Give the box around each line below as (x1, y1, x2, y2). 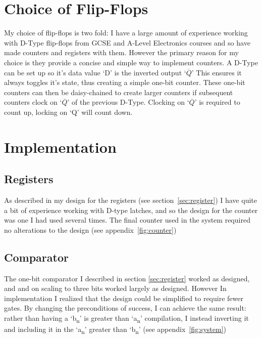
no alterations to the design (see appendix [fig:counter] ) (4, 224, 177, 235)
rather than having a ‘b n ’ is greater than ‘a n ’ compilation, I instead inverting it (4, 313, 249, 324)
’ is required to (194, 97, 240, 107)
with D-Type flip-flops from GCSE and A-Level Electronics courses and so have (4, 37, 250, 48)
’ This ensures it (191, 67, 242, 77)
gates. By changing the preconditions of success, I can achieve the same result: (4, 303, 246, 313)
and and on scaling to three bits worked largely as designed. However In (4, 283, 227, 293)
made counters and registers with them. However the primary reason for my (4, 47, 239, 58)
